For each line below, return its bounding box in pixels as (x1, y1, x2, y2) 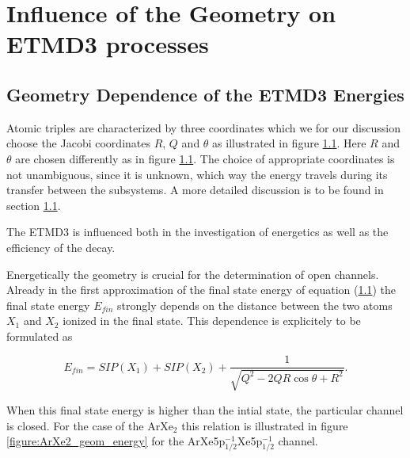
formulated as (6, 327, 73, 344)
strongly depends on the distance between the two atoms (117, 296, 393, 313)
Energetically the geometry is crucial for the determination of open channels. (6, 265, 379, 282)
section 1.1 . (6, 197, 61, 213)
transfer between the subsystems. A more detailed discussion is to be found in (6, 181, 384, 198)
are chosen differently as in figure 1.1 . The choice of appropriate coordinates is (15, 150, 395, 166)
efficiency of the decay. (6, 239, 116, 255)
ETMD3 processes (6, 28, 209, 60)
